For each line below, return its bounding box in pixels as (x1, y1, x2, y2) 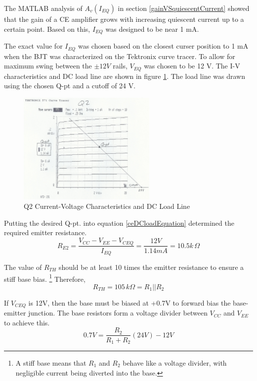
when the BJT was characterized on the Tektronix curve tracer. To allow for (4, 51, 235, 61)
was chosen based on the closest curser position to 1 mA (78, 41, 249, 51)
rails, (113, 61, 128, 71)
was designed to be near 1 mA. (105, 23, 199, 34)
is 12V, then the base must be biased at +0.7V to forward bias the (28, 297, 231, 308)
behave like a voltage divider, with (123, 358, 227, 368)
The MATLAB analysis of (4, 3, 83, 13)
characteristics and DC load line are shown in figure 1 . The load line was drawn (4, 70, 245, 81)
